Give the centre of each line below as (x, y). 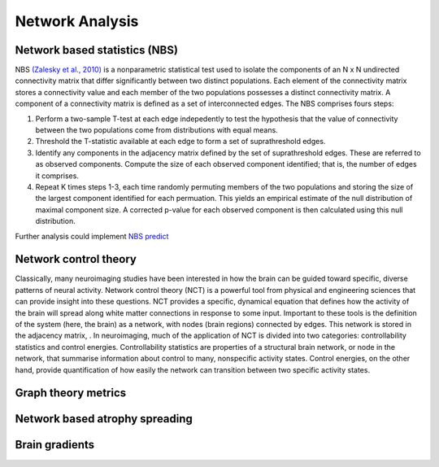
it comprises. (57, 176)
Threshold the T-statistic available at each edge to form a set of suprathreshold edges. (180, 142)
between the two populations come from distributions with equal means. (156, 130)
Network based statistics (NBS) (97, 50)
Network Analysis (77, 21)
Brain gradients (55, 445)
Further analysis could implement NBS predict (92, 236)
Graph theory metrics (71, 393)
